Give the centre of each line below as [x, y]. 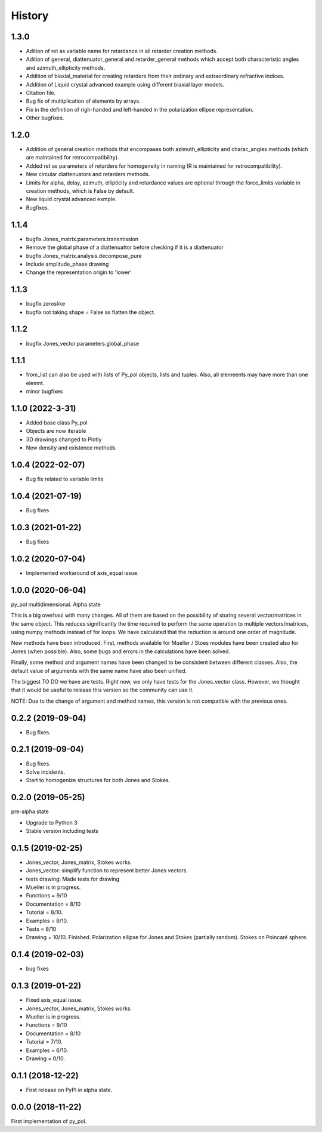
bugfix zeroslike [46, 304]
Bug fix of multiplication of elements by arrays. [83, 101]
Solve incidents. [46, 772]
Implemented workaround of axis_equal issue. [83, 573]
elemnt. [35, 383]
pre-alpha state [30, 811]
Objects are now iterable [56, 431]
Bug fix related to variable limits [65, 479]
